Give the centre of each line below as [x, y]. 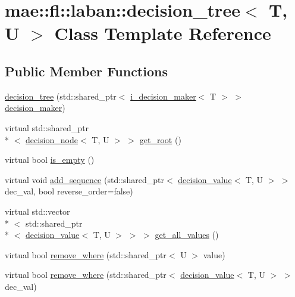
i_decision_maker [163, 96]
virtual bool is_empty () [50, 160]
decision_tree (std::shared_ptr [61, 96]
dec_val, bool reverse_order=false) [69, 191]
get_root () [160, 139]
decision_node [52, 139]
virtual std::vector [37, 211]
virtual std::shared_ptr [47, 127]
